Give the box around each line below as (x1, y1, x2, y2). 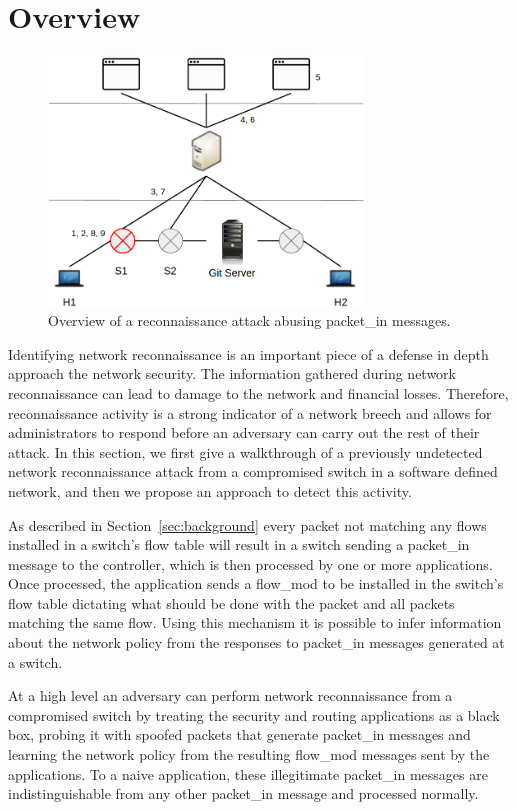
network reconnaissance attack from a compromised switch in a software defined (8, 461, 498, 482)
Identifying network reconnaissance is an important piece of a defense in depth (8, 343, 489, 364)
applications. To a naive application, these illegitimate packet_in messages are (8, 763, 488, 784)
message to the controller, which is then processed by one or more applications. (8, 553, 493, 574)
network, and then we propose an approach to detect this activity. (8, 480, 412, 501)
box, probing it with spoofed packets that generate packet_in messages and (8, 724, 471, 745)
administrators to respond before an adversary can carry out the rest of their (8, 422, 480, 443)
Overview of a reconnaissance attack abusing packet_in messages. (48, 310, 451, 331)
